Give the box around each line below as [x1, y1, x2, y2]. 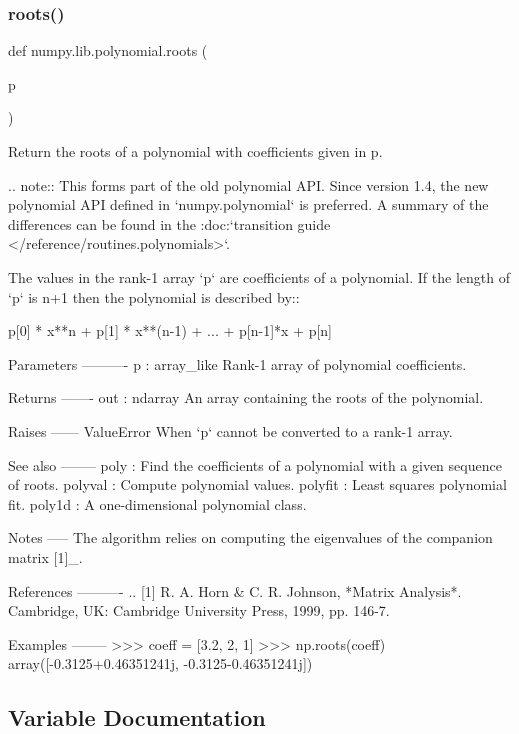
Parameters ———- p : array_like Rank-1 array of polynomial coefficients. [8, 353, 467, 374]
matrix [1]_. [8, 546, 83, 567]
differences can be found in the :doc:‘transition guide [8, 213, 331, 234]
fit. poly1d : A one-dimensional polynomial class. [8, 493, 307, 514]
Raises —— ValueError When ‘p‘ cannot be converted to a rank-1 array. [8, 420, 453, 441]
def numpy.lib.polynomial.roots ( [8, 40, 208, 61]
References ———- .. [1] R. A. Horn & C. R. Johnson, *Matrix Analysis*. [8, 580, 462, 601]
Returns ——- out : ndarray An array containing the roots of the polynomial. [8, 387, 484, 408]
